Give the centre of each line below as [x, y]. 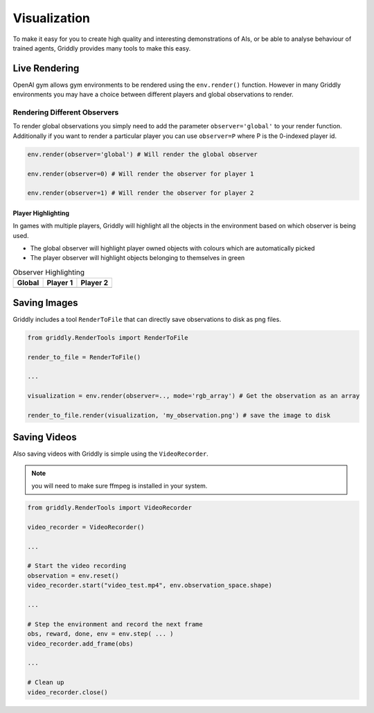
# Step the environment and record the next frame [115, 624]
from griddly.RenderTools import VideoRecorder [109, 508]
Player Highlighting [41, 213]
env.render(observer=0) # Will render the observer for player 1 [141, 174]
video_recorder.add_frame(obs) [81, 644]
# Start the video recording [77, 566]
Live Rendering [46, 68]
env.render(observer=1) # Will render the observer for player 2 [141, 193]
